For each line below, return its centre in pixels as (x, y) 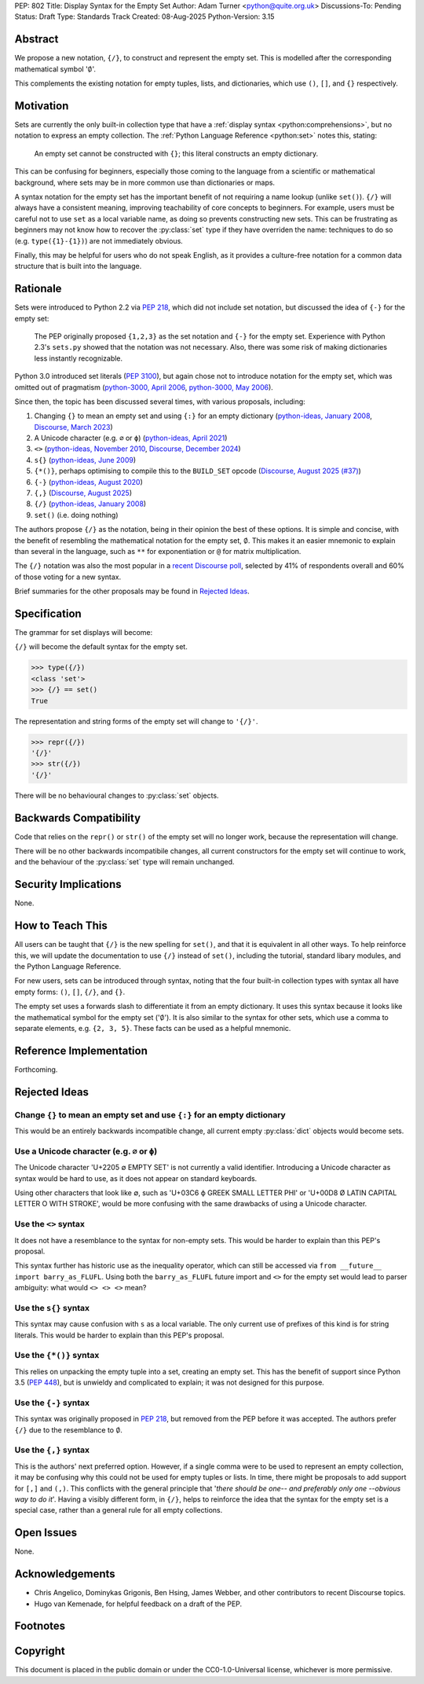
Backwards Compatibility (78, 818)
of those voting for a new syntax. (68, 577)
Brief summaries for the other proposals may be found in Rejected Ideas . (132, 591)
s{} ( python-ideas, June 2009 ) (85, 460)
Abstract (37, 39)
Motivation (42, 106)
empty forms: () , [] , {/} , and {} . (70, 992)
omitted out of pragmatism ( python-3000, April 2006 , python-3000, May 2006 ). (144, 387)
